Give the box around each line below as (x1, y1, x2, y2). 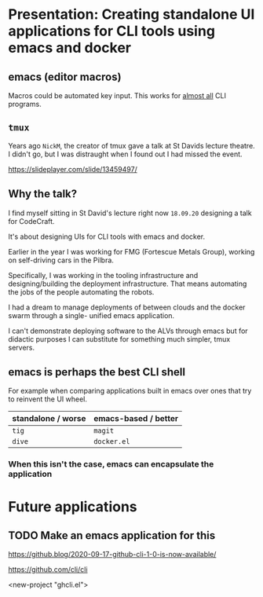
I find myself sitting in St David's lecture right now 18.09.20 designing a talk (8, 208, 253, 218)
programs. (8, 100, 42, 108)
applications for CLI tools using (8, 22, 216, 40)
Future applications (8, 497, 137, 515)
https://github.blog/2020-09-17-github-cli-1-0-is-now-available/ (8, 550, 217, 559)
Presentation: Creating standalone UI (8, 5, 255, 24)
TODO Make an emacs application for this (8, 529, 216, 542)
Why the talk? (8, 187, 78, 201)
